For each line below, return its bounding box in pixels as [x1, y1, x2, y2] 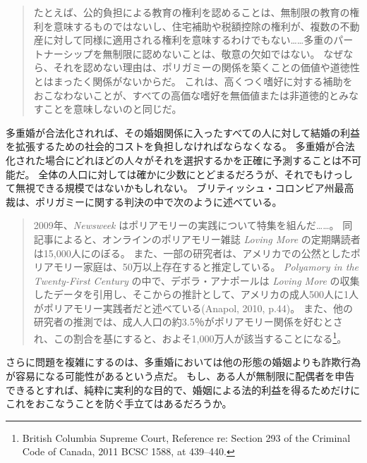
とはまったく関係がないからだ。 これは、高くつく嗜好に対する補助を [33, 73, 353, 88]
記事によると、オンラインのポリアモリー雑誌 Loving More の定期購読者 [33, 231, 361, 246]
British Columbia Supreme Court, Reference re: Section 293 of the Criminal [22, 430, 351, 445]
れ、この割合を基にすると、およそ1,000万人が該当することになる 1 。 [33, 329, 347, 345]
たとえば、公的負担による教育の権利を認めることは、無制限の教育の [33, 5, 350, 19]
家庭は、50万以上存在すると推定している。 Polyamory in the [83, 259, 359, 274]
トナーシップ [33, 46, 93, 61]
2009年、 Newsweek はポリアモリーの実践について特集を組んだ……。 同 [33, 218, 353, 233]
